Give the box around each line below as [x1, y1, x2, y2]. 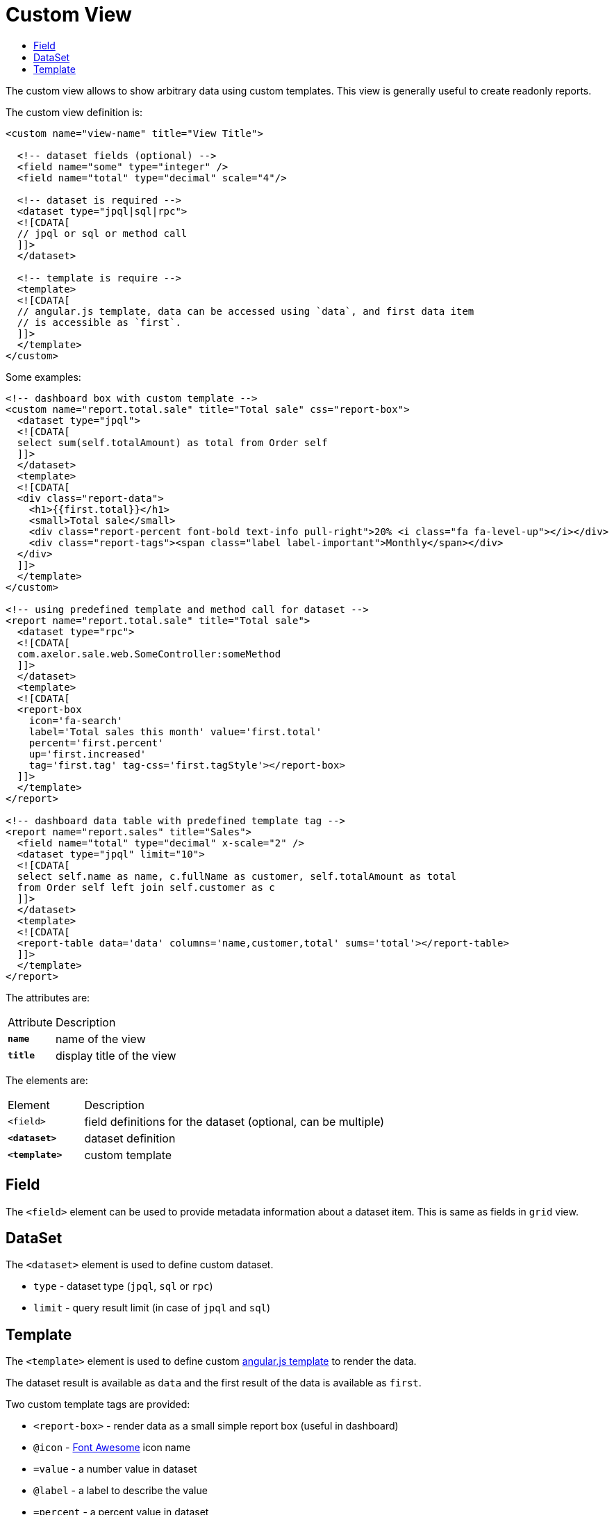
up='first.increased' [28, 748, 147, 760]
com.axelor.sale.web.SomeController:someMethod [17, 648, 281, 660]
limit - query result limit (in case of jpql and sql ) [33, 1302, 271, 1314]
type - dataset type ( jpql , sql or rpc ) [33, 1280, 213, 1293]
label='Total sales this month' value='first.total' [28, 726, 322, 737]
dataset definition [84, 1131, 176, 1145]
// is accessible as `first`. [17, 316, 181, 328]
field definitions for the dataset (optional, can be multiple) [84, 1114, 385, 1129]
